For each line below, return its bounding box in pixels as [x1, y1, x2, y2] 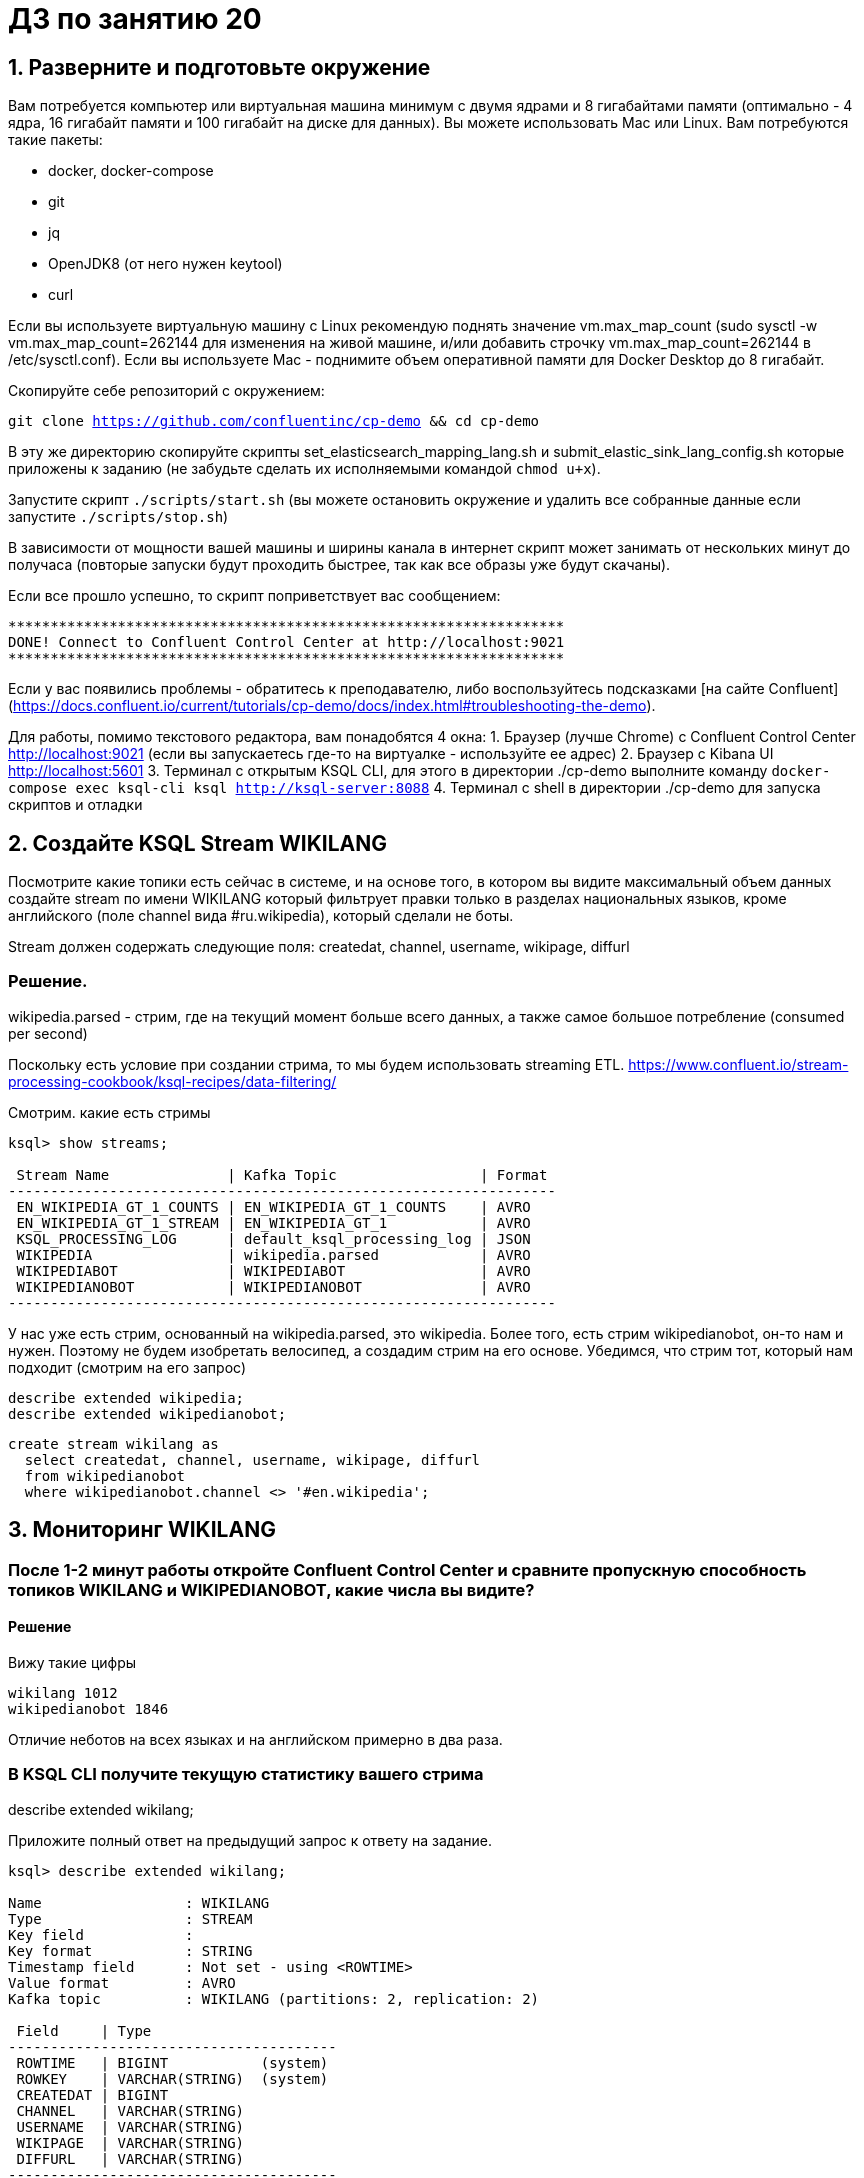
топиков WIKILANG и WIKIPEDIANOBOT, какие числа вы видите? [8, 1579, 535, 1600]
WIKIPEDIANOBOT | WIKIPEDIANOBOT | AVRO [16, 1278, 531, 1295]
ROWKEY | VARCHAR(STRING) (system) [16, 2070, 329, 2087]
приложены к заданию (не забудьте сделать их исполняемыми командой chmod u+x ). [8, 460, 601, 478]
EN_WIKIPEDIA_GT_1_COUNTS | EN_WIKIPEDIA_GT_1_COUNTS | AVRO [16, 1198, 531, 1215]
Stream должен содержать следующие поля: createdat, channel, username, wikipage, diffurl [8, 938, 630, 956]
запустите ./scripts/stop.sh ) [8, 508, 229, 526]
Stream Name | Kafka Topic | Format [16, 1166, 548, 1183]
